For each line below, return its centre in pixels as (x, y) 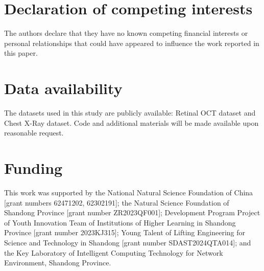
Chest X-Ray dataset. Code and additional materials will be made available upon (131, 122)
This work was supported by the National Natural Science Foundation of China (129, 192)
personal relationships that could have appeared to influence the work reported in (132, 43)
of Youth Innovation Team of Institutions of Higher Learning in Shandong (120, 222)
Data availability (63, 88)
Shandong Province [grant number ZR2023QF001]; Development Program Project (132, 212)
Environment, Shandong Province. (58, 263)
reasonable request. (34, 133)
